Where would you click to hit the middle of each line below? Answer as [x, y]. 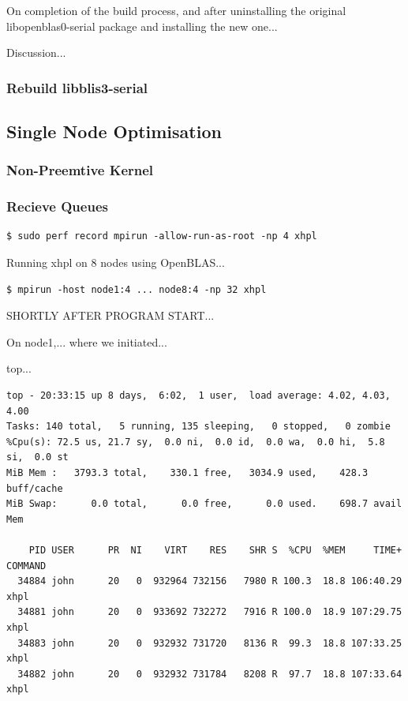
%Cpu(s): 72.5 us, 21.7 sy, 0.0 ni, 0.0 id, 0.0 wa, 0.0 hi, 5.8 [196, 442]
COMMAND [26, 566]
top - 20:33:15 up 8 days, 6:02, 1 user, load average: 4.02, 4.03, [198, 396]
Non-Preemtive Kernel [80, 170]
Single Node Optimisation [114, 131]
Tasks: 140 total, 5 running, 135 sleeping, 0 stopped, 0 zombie [198, 427]
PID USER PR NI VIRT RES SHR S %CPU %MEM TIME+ [215, 550]
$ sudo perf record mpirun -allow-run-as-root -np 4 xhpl [162, 236]
